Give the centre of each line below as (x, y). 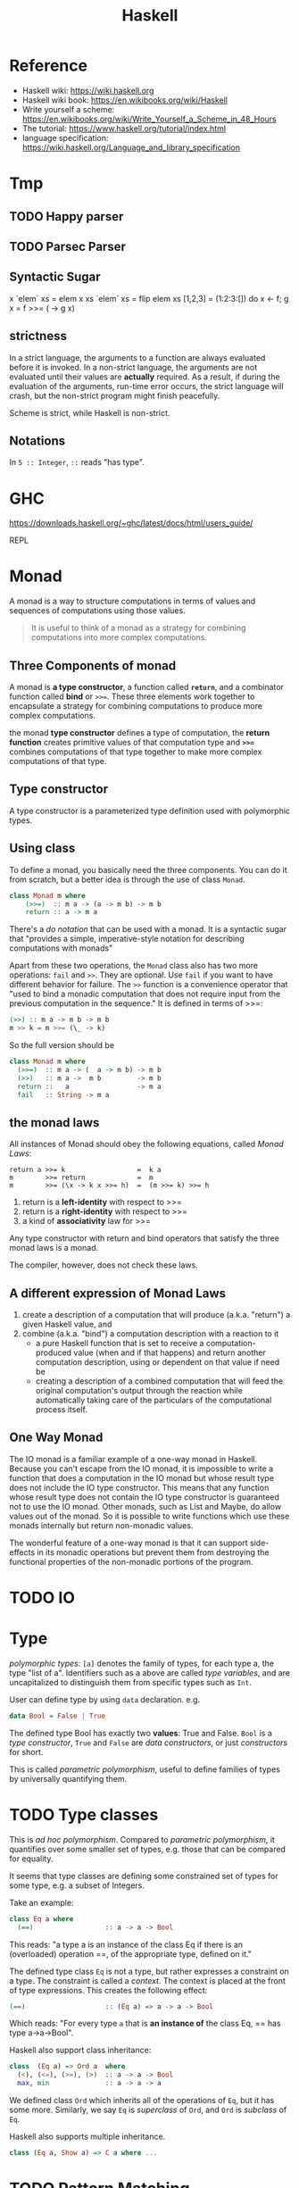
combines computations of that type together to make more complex (136, 752)
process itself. (61, 1410)
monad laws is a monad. (54, 1248)
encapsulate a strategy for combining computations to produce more (136, 706)
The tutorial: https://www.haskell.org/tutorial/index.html (124, 128)
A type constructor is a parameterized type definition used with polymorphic (150, 811)
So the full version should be (62, 1045)
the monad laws (54, 1123)
